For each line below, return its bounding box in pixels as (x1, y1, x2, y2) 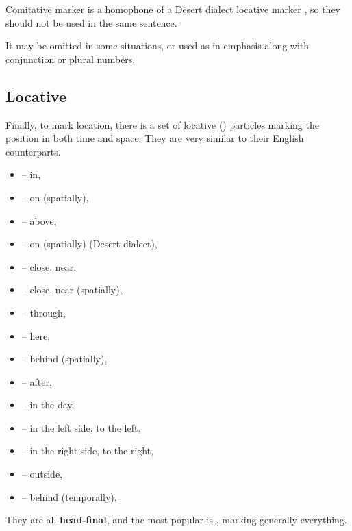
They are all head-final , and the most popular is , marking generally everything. (5, 513, 347, 527)
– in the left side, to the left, (21, 420, 141, 434)
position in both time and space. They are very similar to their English (5, 131, 304, 145)
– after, (21, 374, 52, 388)
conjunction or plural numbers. (5, 51, 136, 66)
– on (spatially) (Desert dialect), (21, 236, 158, 251)
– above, (21, 213, 57, 227)
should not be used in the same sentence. (5, 15, 177, 29)
